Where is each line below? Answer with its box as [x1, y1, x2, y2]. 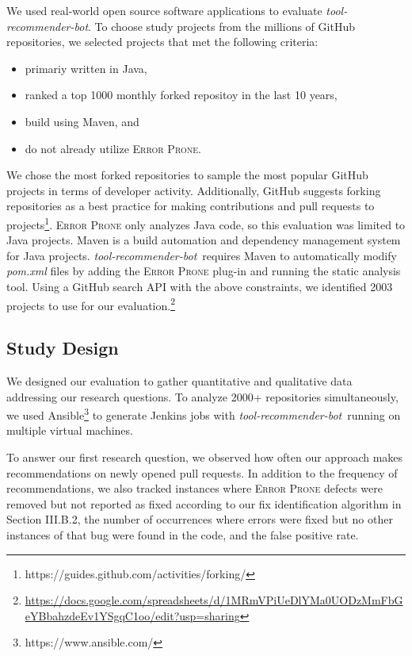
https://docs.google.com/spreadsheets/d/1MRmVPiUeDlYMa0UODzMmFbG [25, 592, 403, 608]
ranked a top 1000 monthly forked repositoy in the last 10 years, [25, 86, 338, 103]
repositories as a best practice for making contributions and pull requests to [6, 198, 375, 214]
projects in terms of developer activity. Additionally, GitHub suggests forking [6, 182, 381, 198]
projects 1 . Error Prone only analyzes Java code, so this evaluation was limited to [6, 213, 406, 232]
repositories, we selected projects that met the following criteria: [6, 33, 319, 50]
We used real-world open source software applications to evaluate [6, 2, 322, 18]
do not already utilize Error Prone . [25, 140, 201, 156]
